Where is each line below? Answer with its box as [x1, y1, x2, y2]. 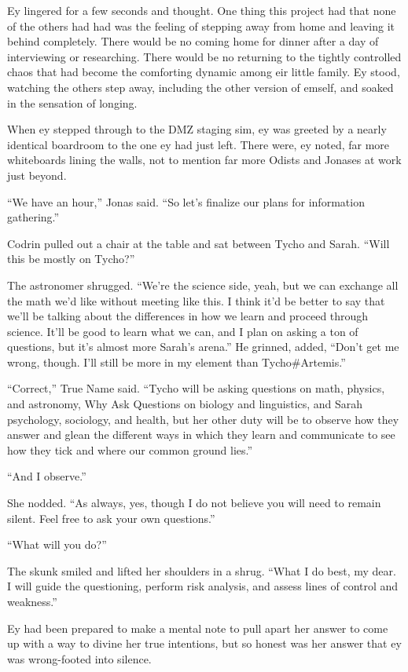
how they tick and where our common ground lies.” [7, 441, 253, 458]
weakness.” [7, 593, 57, 609]
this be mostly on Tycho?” [7, 250, 135, 267]
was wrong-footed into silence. [7, 650, 152, 667]
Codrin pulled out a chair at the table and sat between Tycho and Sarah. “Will [7, 235, 390, 251]
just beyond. [7, 166, 67, 183]
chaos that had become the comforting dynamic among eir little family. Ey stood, [7, 64, 400, 80]
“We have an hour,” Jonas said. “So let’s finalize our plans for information [7, 193, 365, 210]
